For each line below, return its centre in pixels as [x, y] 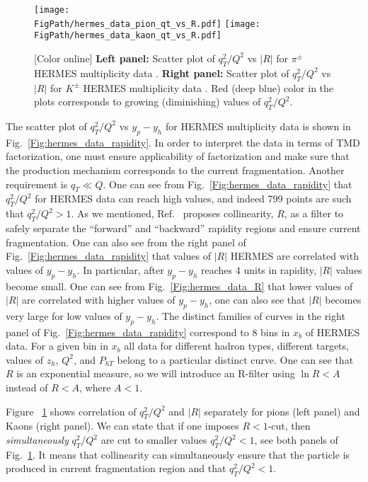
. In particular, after [120, 269]
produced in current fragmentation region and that [116, 468]
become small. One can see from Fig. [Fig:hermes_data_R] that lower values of [179, 286]
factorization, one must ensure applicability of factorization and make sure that [178, 156]
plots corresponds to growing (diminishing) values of [148, 102]
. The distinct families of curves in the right [251, 315]
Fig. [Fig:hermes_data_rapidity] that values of [109, 256]
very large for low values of [64, 315]
